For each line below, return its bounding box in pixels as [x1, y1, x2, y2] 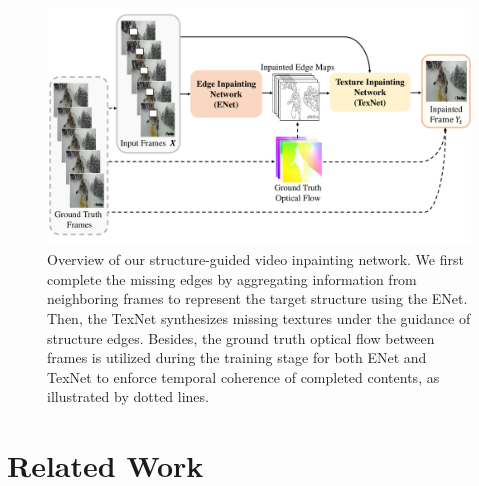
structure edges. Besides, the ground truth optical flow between [47, 327, 435, 348]
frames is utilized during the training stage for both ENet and [47, 347, 427, 368]
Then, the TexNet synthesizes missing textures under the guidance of [47, 308, 471, 329]
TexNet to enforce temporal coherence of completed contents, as [47, 366, 440, 387]
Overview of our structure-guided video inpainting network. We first [47, 249, 464, 270]
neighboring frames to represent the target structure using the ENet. [47, 288, 468, 309]
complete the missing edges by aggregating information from [47, 268, 417, 289]
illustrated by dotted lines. [47, 386, 209, 407]
